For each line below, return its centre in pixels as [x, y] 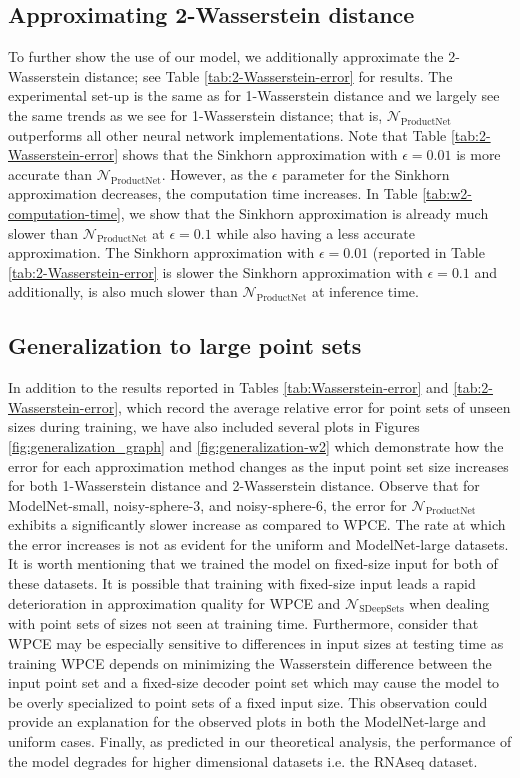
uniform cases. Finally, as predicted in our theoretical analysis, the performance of [260, 741]
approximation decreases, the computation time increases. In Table [213, 193]
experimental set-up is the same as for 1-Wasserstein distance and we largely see [254, 95]
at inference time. [365, 291]
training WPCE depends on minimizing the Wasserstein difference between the [250, 662]
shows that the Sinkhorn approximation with [260, 154]
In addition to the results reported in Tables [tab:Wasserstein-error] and [228, 387]
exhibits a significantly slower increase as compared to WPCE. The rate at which [257, 524]
